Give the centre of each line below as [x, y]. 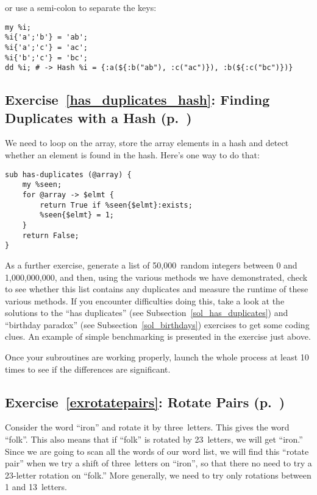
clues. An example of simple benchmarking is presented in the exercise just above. [158, 336]
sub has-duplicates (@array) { [68, 174]
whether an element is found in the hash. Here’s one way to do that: [132, 155]
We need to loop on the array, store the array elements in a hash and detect [147, 143]
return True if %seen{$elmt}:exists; [116, 205]
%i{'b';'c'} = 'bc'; [47, 58]
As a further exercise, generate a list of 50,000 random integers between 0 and [151, 265]
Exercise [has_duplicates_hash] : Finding [137, 100]
